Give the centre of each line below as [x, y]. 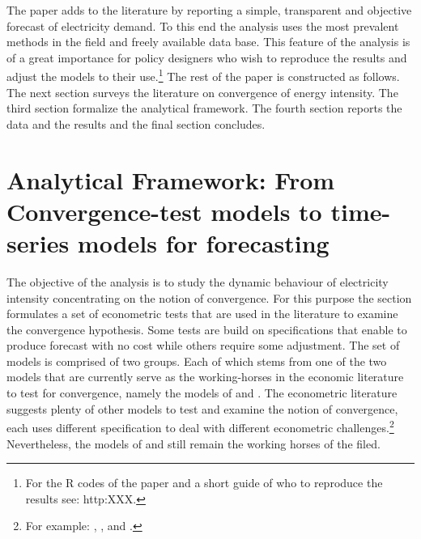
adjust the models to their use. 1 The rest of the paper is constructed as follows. [203, 75]
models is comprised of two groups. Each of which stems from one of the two [197, 361]
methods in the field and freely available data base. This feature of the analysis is [208, 42]
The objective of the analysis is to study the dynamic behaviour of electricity [198, 281]
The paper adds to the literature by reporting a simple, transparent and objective [209, 10]
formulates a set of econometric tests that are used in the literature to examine [202, 314]
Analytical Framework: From [171, 179]
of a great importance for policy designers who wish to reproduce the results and [207, 57]
